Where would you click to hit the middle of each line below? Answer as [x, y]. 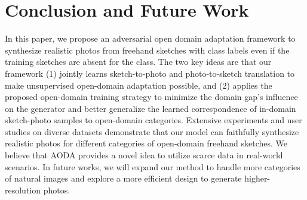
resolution [23, 190]
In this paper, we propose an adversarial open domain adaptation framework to [150, 38]
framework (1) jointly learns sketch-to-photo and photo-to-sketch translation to [150, 73]
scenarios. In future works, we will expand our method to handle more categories [153, 166]
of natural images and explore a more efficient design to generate [123, 178]
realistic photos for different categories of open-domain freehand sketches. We [146, 143]
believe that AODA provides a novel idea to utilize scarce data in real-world [144, 155]
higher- [257, 178]
